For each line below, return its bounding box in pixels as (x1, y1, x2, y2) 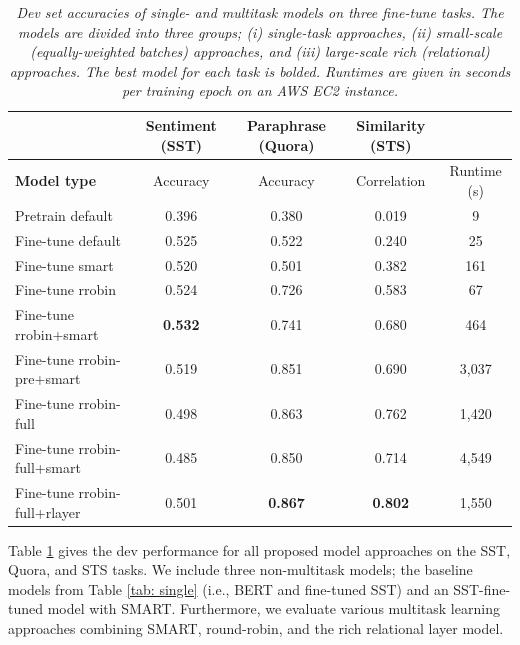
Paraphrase (247, 114, 326, 135)
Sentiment (145, 114, 217, 135)
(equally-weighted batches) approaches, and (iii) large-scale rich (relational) (30, 41, 490, 62)
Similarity (356, 114, 426, 135)
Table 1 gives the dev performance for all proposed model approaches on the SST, (8, 539, 511, 560)
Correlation (356, 170, 426, 191)
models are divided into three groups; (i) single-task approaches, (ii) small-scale (17, 21, 503, 42)
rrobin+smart (15, 323, 99, 344)
